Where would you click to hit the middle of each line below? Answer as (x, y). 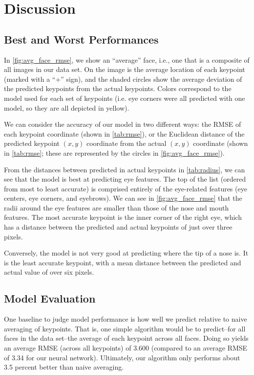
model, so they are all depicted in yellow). (67, 107)
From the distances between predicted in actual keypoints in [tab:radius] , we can (125, 169)
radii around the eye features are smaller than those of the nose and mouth (116, 207)
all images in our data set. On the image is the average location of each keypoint (125, 69)
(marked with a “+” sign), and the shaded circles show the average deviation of (123, 79)
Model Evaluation (50, 298)
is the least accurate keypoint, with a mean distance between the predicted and (123, 262)
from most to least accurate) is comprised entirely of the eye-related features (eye (126, 188)
